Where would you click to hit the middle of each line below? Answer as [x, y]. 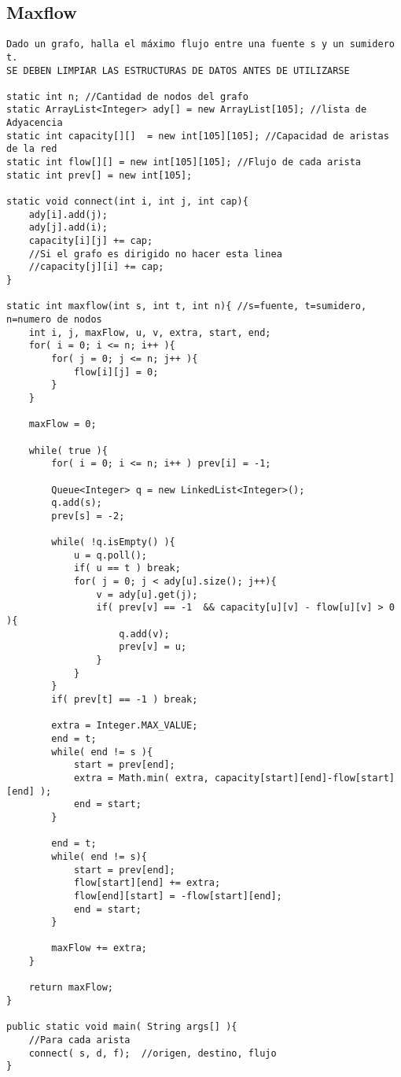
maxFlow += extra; [99, 948]
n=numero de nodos [54, 319]
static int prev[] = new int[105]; [99, 175]
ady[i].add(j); [68, 214]
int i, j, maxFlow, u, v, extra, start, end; [150, 332]
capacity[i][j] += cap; [91, 241]
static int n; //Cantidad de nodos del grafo [127, 96]
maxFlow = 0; [63, 424]
